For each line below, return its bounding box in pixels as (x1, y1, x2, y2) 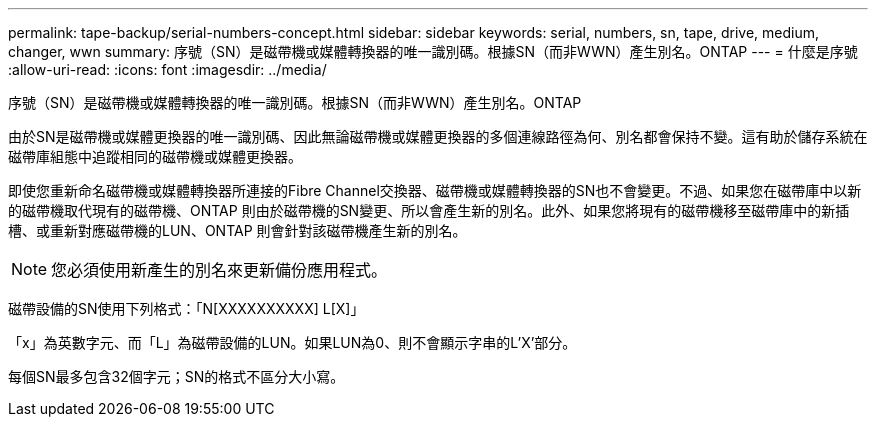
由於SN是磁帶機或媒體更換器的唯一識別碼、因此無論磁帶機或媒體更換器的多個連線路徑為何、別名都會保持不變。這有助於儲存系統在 (8, 128, 868, 145)
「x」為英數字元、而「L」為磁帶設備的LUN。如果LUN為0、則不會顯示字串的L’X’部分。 (8, 334, 577, 351)
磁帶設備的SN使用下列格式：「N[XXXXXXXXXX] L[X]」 (8, 300, 365, 317)
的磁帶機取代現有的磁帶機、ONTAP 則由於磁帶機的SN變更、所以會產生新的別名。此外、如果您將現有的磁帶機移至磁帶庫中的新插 (8, 202, 850, 219)
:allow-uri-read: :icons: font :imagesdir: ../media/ (8, 61, 327, 78)
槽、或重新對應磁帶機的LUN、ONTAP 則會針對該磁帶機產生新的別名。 (8, 222, 467, 239)
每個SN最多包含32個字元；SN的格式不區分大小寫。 (8, 368, 345, 385)
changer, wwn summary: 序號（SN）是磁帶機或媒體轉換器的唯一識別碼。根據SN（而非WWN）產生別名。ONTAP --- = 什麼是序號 (8, 43, 858, 60)
